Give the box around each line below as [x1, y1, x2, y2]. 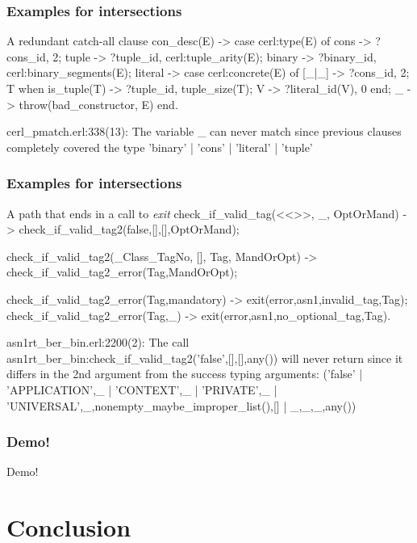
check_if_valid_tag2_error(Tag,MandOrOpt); [6, 263, 238, 280]
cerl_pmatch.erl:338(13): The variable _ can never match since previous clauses [6, 123, 402, 140]
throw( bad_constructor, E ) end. [19, 95, 178, 112]
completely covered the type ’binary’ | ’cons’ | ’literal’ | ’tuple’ [6, 138, 313, 155]
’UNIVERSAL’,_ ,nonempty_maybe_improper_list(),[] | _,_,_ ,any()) [6, 397, 357, 414]
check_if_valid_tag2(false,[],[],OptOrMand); [19, 221, 240, 238]
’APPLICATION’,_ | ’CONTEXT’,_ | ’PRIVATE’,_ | [6, 381, 277, 398]
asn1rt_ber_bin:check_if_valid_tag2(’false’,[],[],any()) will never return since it [6, 349, 403, 366]
